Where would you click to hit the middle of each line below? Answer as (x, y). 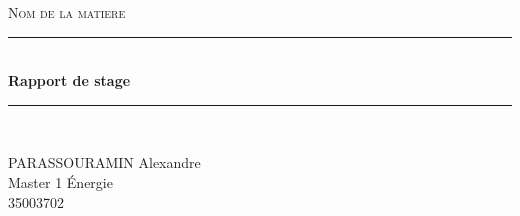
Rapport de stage (69, 80)
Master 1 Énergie (60, 181)
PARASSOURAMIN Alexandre (104, 162)
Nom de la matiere (67, 12)
